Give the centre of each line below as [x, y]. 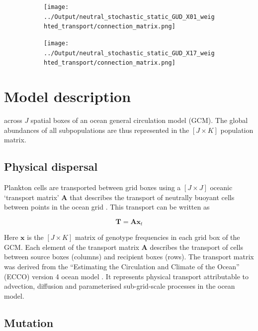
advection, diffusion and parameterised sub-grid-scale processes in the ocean [120, 286]
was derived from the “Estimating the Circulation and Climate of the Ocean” [122, 267]
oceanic [221, 187]
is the [35, 237]
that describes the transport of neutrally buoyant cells [152, 197]
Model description [68, 96]
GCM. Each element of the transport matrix [72, 247]
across [13, 120]
